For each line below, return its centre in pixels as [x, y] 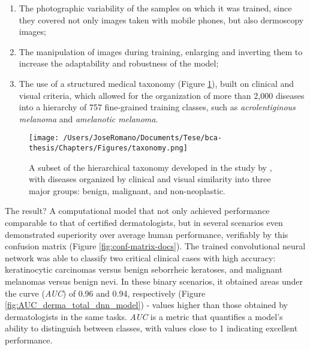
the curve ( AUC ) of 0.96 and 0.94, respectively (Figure [105, 293]
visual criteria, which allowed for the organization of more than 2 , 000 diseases [162, 95]
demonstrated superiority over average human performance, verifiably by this [147, 234]
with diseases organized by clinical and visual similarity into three [150, 179]
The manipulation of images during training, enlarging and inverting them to [161, 51]
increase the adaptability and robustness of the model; [119, 63]
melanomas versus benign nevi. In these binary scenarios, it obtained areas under [154, 281]
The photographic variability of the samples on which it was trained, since [155, 8]
